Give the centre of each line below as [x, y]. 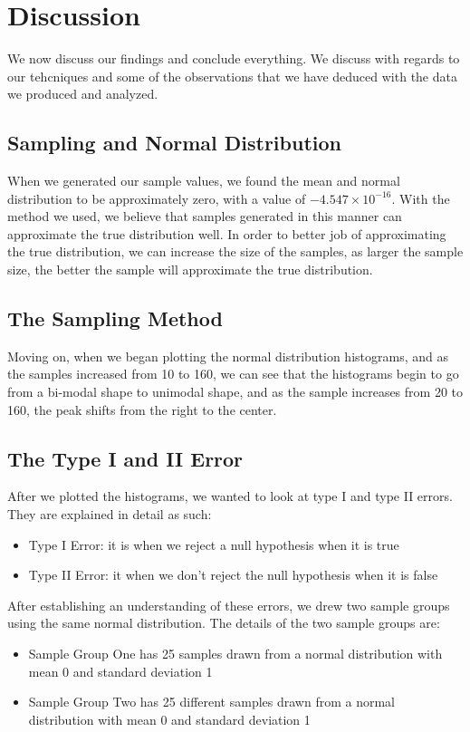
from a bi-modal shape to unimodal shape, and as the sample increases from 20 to [235, 392]
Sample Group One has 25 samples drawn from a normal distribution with [235, 654]
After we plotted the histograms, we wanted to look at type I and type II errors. [230, 496]
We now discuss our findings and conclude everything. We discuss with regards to [234, 58]
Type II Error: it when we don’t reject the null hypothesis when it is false [233, 575]
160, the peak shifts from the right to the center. [142, 409]
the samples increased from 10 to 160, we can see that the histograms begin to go [233, 374]
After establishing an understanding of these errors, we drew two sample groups [229, 605]
